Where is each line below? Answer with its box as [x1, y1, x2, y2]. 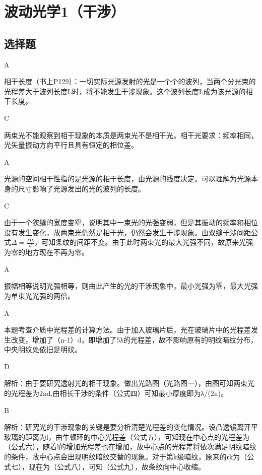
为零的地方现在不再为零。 [4, 247, 89, 257]
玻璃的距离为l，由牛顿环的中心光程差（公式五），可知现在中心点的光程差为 [4, 431, 249, 442]
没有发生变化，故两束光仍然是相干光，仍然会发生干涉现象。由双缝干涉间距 [4, 227, 251, 237]
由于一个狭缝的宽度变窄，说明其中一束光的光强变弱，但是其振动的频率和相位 [4, 217, 258, 228]
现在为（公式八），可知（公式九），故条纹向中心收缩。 [28, 461, 205, 471]
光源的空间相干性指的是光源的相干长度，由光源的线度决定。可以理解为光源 [4, 173, 251, 184]
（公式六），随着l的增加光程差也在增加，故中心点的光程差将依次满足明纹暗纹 [4, 441, 256, 452]
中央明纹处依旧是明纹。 [4, 344, 82, 355]
